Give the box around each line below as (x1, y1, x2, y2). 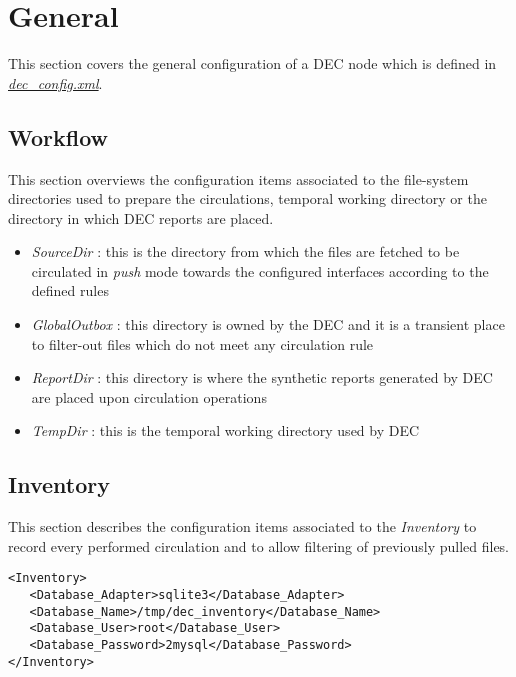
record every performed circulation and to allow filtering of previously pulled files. (8, 535, 510, 556)
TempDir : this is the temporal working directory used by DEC (31, 420, 420, 441)
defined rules (31, 280, 109, 301)
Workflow (8, 121, 109, 152)
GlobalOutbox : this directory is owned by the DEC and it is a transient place (31, 314, 505, 335)
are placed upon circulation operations (31, 386, 267, 407)
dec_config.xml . (8, 72, 103, 93)
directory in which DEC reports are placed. (8, 207, 274, 228)
